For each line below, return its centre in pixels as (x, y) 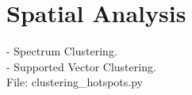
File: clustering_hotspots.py (75, 82)
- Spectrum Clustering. (62, 51)
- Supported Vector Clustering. (81, 66)
